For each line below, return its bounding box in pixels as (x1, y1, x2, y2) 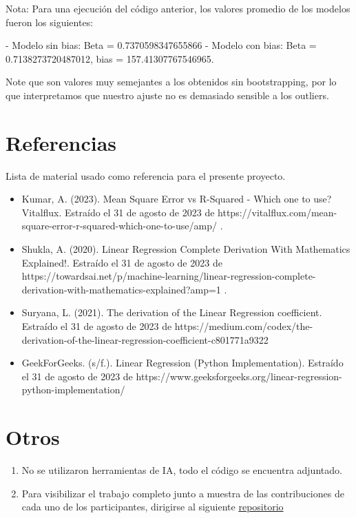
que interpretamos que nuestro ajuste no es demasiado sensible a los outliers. (6, 87, 329, 102)
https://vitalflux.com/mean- (218, 205, 337, 219)
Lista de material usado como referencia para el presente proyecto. (6, 168, 286, 183)
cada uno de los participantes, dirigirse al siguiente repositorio (21, 499, 284, 514)
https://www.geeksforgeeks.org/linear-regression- (136, 369, 342, 383)
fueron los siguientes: (6, 14, 94, 29)
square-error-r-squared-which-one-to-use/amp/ (21, 218, 217, 233)
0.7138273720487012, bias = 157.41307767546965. (6, 51, 214, 65)
